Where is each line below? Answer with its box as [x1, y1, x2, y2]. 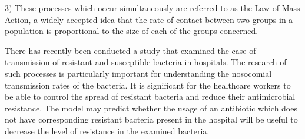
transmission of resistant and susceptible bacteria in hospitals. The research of [5, 56, 287, 68]
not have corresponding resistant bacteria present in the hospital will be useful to [5, 113, 298, 126]
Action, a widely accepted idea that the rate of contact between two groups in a [5, 13, 293, 25]
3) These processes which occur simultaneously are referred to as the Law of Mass [5, 2, 300, 13]
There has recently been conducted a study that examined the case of [5, 44, 256, 56]
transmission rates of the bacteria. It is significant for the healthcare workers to [5, 79, 291, 91]
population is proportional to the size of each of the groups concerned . [5, 25, 258, 37]
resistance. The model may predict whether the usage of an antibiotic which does [5, 101, 297, 114]
